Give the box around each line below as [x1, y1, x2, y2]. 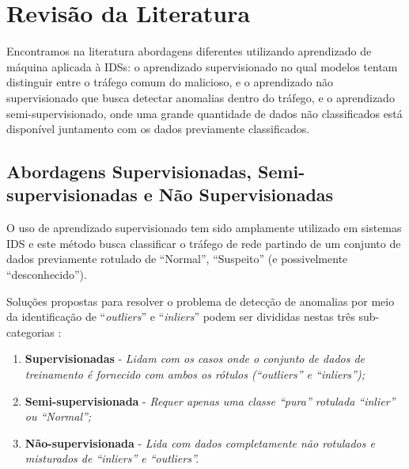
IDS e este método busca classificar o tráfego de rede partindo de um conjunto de [6, 234, 401, 251]
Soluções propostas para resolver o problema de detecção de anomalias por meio [6, 292, 395, 309]
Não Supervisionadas [158, 182, 334, 207]
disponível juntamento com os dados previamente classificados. [6, 120, 310, 137]
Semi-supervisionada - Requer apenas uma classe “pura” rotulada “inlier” [25, 392, 396, 409]
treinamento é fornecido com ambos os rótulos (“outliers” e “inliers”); [25, 366, 365, 383]
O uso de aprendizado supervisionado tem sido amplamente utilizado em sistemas [6, 219, 402, 236]
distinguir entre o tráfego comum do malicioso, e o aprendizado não [6, 74, 333, 90]
